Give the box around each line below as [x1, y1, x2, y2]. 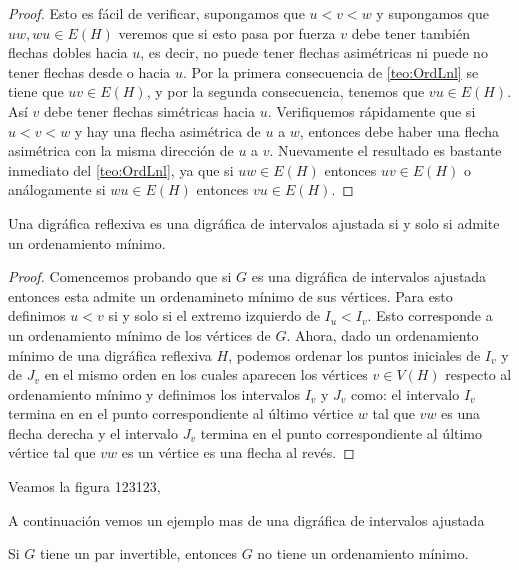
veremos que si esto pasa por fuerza [118, 22, 336, 43]
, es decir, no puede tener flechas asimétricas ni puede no [140, 42, 488, 63]
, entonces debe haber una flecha [299, 120, 500, 141]
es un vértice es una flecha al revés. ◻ [121, 442, 355, 463]
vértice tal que [8, 442, 96, 463]
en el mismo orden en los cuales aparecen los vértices [44, 364, 368, 385]
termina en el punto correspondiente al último [200, 422, 483, 443]
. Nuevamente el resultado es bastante [269, 140, 502, 161]
